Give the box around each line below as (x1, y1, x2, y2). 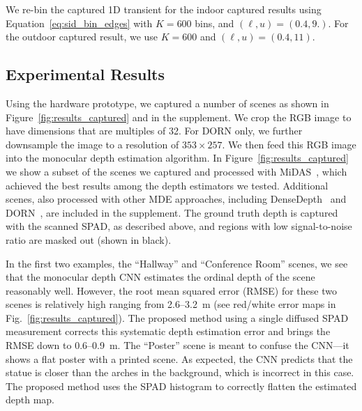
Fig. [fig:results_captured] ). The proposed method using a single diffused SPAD (6, 310, 349, 325)
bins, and (195, 15, 234, 30)
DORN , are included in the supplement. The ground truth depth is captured (6, 205, 338, 219)
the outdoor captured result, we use (6, 29, 158, 44)
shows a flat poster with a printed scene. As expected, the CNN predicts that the (6, 351, 353, 366)
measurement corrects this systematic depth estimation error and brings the (6, 324, 331, 339)
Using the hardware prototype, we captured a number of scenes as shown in (6, 95, 329, 110)
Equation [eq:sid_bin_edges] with (6, 15, 153, 30)
